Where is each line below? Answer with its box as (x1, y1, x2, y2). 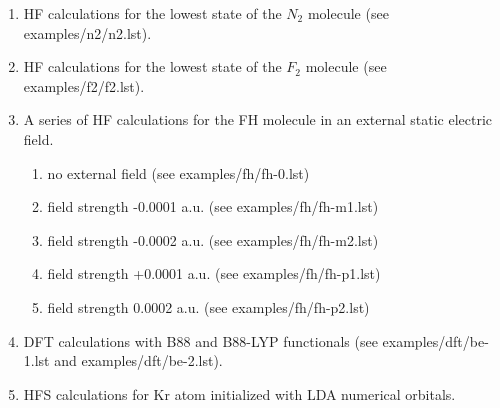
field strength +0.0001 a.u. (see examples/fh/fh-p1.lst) (47, 263, 381, 284)
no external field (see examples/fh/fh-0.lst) (47, 162, 310, 183)
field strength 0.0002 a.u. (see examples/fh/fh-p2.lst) (47, 296, 370, 317)
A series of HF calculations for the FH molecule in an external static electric (23, 109, 493, 130)
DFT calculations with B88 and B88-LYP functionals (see (23, 330, 378, 351)
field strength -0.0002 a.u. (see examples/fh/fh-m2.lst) (47, 229, 379, 250)
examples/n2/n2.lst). (23, 22, 152, 43)
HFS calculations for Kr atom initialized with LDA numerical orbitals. (23, 383, 456, 404)
